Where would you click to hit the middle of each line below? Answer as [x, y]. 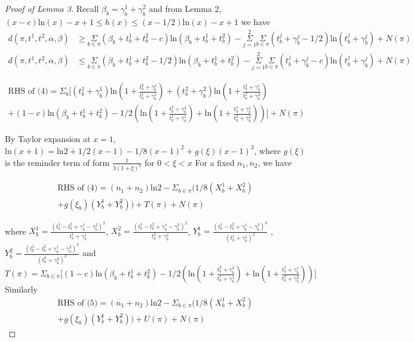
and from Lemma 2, [185, 8]
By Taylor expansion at [48, 139]
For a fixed [215, 162]
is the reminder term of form [57, 162]
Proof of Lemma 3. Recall [52, 8]
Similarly [21, 289]
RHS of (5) [78, 303]
